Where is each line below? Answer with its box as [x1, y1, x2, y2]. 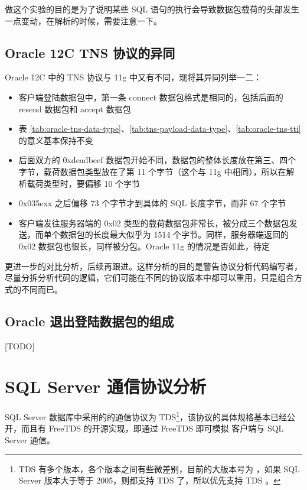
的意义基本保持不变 [18, 134, 93, 146]
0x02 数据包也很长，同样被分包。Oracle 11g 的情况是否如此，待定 [18, 239, 270, 252]
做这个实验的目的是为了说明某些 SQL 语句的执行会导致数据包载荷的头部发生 [5, 3, 299, 15]
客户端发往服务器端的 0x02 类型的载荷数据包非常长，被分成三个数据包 [18, 216, 289, 229]
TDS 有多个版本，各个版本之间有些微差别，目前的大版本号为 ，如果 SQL [18, 462, 300, 475]
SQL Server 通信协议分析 [5, 374, 206, 398]
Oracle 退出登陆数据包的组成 [5, 311, 174, 330]
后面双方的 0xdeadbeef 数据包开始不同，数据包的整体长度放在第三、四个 [18, 154, 296, 166]
